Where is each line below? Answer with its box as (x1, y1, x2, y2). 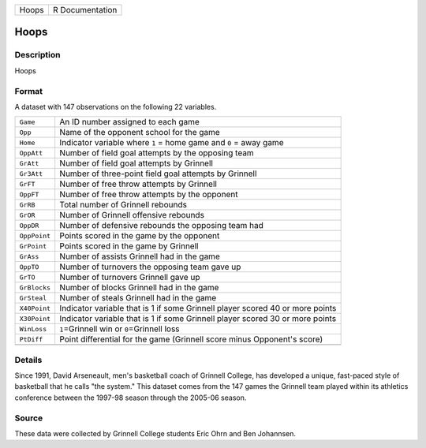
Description (14, 50, 61, 61)
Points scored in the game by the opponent (59, 230, 220, 241)
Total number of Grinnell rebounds (59, 200, 187, 211)
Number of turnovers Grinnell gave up (59, 272, 200, 283)
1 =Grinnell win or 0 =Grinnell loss (59, 323, 181, 334)
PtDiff (19, 335, 43, 343)
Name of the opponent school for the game (59, 127, 220, 138)
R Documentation (52, 5, 118, 15)
